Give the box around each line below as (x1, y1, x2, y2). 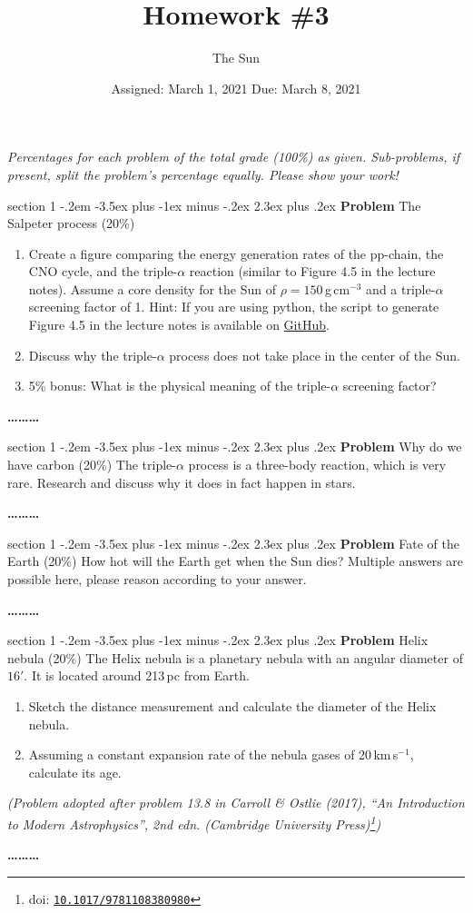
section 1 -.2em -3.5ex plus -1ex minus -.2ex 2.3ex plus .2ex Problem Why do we (7, 437, 462, 456)
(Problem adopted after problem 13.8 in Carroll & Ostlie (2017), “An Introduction (7, 793, 465, 812)
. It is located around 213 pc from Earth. (24, 666, 250, 685)
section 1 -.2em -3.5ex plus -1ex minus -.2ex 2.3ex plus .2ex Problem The (7, 195, 421, 214)
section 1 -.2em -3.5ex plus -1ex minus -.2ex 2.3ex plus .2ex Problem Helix (7, 630, 429, 650)
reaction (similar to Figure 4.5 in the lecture (189, 262, 436, 281)
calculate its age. (28, 762, 122, 781)
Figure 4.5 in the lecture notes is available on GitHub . (28, 315, 330, 334)
